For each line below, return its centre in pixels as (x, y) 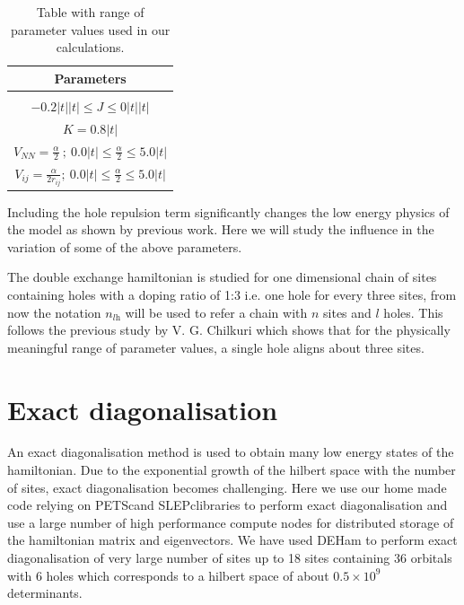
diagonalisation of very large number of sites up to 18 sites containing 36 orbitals (230, 558)
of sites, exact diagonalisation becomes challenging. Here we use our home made (227, 487)
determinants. (45, 593)
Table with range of (90, 12)
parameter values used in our (90, 29)
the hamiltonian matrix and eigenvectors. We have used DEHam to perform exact (232, 540)
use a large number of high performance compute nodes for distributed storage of (231, 522)
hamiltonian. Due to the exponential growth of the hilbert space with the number (232, 470)
